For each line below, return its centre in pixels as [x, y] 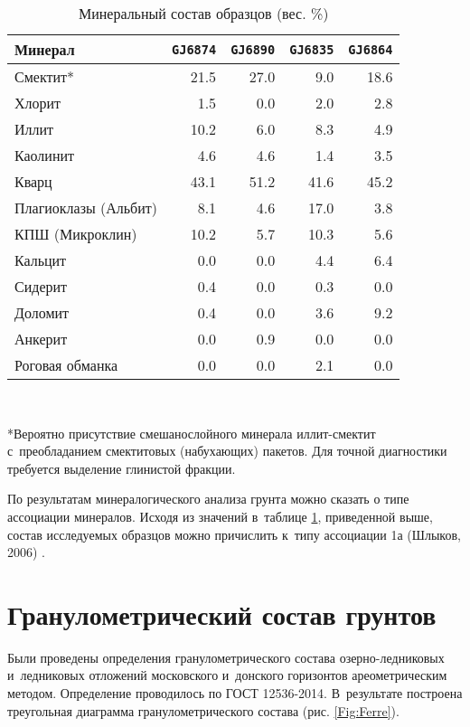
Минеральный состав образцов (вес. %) [203, 13]
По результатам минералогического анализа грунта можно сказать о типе [208, 499]
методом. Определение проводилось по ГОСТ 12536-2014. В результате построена [235, 693]
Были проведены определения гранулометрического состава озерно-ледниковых [226, 657]
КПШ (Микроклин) [76, 234]
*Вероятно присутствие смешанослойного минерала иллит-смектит [192, 433]
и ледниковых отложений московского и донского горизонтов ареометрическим [227, 675]
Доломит [42, 312]
